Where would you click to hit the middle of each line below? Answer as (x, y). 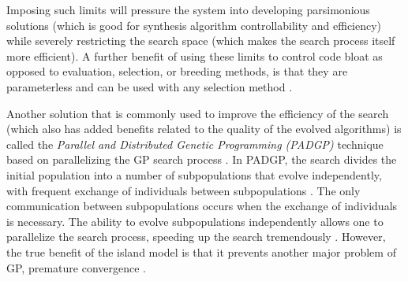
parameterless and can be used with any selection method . (150, 86)
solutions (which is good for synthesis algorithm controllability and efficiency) (194, 25)
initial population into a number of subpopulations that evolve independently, (194, 174)
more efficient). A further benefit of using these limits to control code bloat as (195, 55)
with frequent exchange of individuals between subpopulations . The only (183, 190)
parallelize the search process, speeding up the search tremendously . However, (196, 237)
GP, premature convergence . (76, 267)
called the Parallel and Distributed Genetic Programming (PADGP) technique (195, 144)
